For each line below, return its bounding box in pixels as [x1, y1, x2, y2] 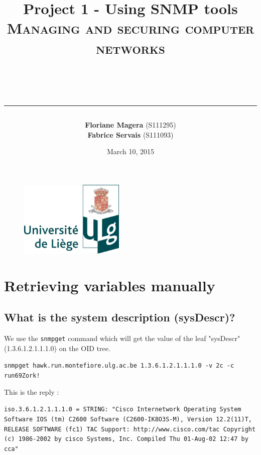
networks [96, 37, 165, 58]
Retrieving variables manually [4, 275, 215, 295]
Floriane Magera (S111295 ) [85, 119, 176, 130]
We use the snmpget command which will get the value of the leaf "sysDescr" [4, 333, 240, 344]
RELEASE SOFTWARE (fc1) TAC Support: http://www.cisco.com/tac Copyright [4, 425, 256, 433]
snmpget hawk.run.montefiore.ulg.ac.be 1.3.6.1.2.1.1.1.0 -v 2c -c [4, 362, 234, 370]
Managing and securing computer [7, 18, 254, 38]
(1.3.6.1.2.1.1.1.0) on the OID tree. [4, 343, 110, 353]
